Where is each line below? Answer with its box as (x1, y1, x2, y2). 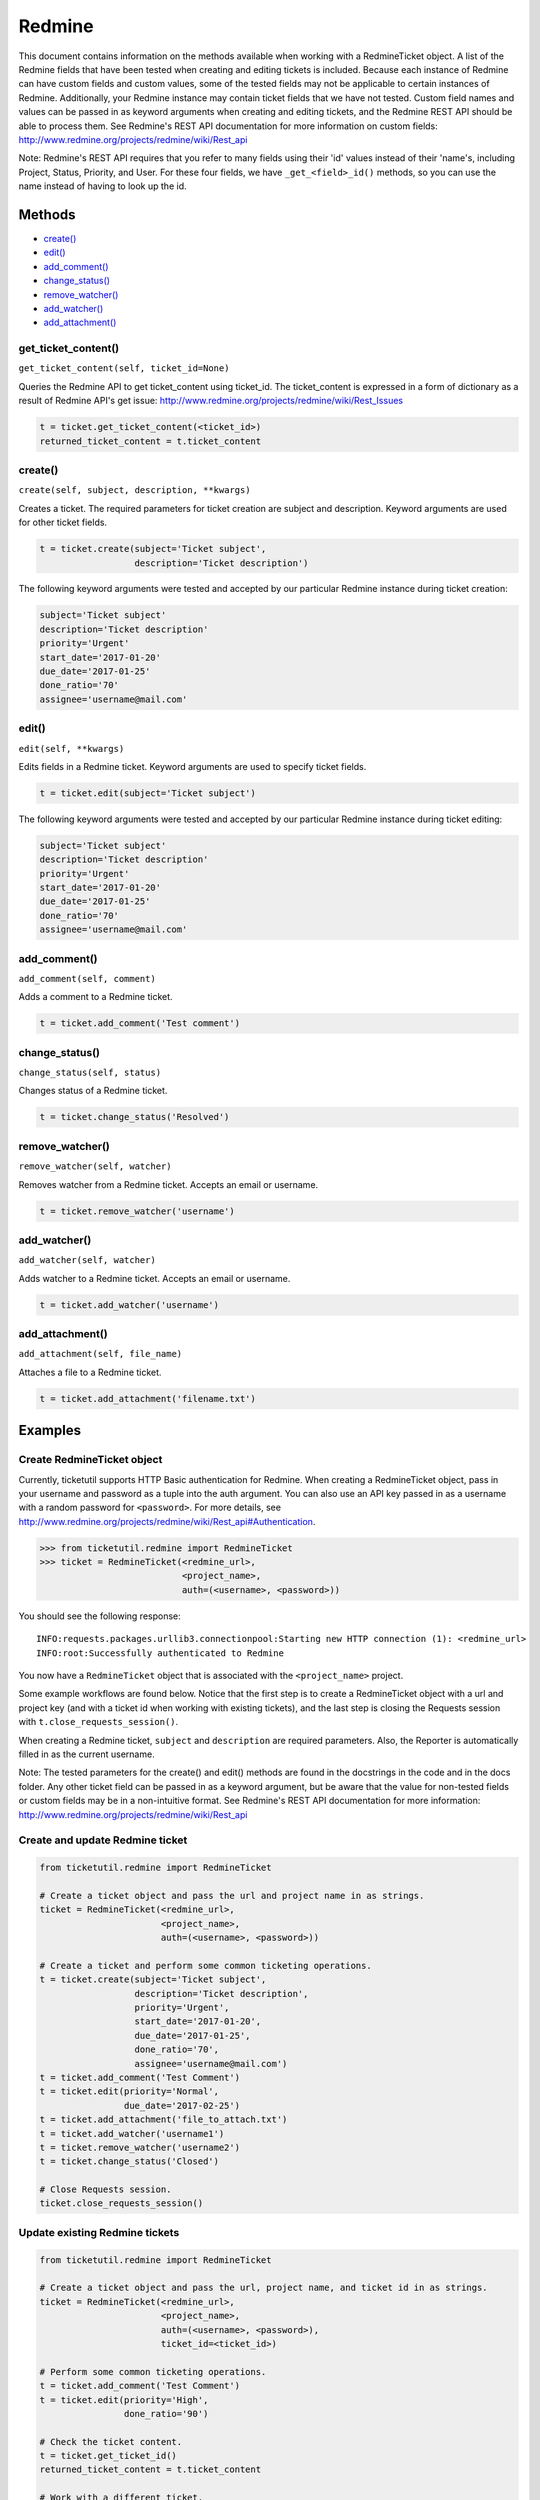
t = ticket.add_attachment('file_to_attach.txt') (39, 2114, 288, 2125)
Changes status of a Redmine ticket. (18, 1085, 168, 1097)
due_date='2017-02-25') (123, 2100, 240, 2111)
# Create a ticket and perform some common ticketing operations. (39, 1960, 372, 1971)
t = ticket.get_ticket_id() (39, 2450, 177, 2462)
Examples (18, 1422, 82, 1439)
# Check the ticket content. (39, 2436, 183, 2447)
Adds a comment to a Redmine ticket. (18, 991, 174, 1003)
